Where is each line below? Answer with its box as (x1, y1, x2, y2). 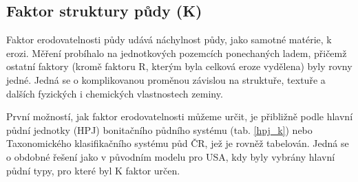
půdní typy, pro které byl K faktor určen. (6, 163, 180, 177)
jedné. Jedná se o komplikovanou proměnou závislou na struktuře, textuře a (6, 72, 326, 87)
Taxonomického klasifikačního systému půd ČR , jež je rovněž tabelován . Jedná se (6, 136, 349, 150)
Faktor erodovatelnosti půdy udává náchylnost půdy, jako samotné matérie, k (6, 32, 332, 47)
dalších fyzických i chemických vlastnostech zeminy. (6, 86, 223, 100)
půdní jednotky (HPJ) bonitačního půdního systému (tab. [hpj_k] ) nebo (6, 122, 313, 137)
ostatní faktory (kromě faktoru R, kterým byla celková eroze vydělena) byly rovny (6, 59, 352, 73)
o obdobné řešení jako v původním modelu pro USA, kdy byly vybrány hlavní (6, 149, 335, 163)
